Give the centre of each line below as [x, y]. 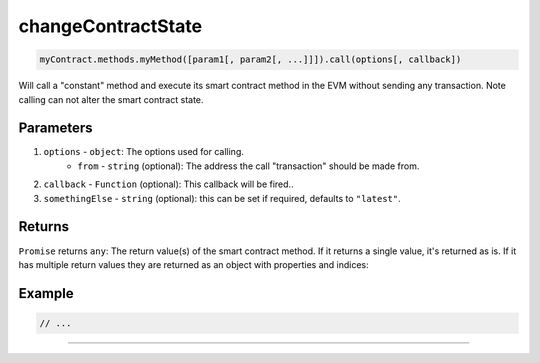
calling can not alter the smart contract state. [111, 99]
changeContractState [110, 26]
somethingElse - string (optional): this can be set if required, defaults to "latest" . [222, 198]
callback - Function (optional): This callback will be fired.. [168, 184]
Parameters [55, 128]
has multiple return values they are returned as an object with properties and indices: [193, 264]
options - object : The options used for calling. [144, 152]
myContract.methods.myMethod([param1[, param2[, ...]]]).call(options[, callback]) [250, 59]
